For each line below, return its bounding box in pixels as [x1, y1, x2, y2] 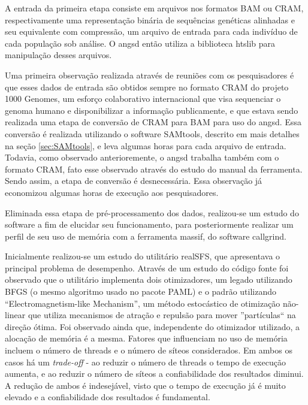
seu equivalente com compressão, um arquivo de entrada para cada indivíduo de [5, 25, 298, 38]
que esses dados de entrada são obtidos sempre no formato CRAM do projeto [5, 80, 289, 93]
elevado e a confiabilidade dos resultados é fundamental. [5, 391, 210, 403]
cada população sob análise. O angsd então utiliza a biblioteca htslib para [5, 37, 276, 49]
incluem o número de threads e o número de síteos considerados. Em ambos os [5, 344, 292, 356]
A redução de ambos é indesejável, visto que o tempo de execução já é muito [5, 379, 286, 391]
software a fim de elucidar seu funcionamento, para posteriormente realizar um [5, 218, 294, 231]
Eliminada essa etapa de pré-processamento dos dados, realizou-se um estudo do [5, 206, 299, 219]
